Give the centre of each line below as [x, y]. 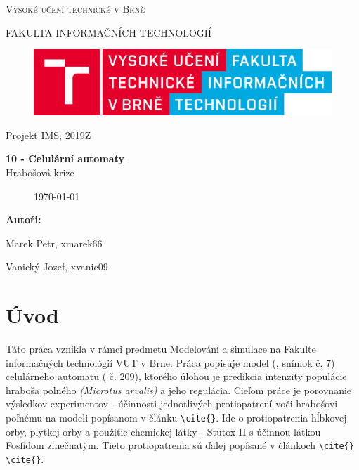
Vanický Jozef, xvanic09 [57, 267]
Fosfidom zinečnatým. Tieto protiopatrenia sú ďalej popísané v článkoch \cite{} [180, 445]
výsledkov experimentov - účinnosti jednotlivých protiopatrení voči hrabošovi [172, 404]
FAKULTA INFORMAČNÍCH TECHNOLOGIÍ [109, 32]
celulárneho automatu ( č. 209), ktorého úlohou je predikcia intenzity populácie [176, 376]
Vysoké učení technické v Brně [75, 8]
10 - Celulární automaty [65, 158]
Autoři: [24, 220]
